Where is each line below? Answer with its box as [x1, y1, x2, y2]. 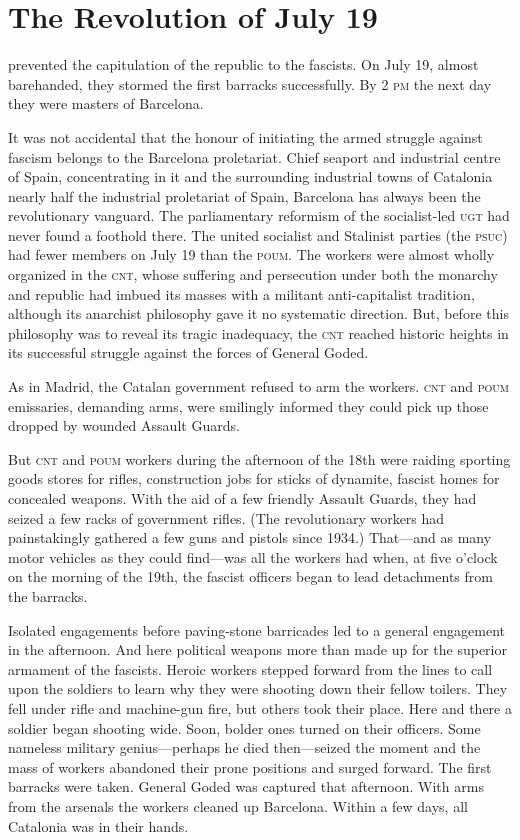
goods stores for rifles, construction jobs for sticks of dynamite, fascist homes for [8, 468, 500, 489]
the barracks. [8, 585, 88, 606]
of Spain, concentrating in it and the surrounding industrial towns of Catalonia [8, 166, 493, 187]
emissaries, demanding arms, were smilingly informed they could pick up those [8, 395, 489, 416]
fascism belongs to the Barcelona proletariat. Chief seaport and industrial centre [8, 146, 501, 167]
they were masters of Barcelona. [8, 93, 204, 114]
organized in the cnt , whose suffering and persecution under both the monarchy [8, 264, 498, 285]
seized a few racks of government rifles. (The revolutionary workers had [8, 507, 445, 528]
